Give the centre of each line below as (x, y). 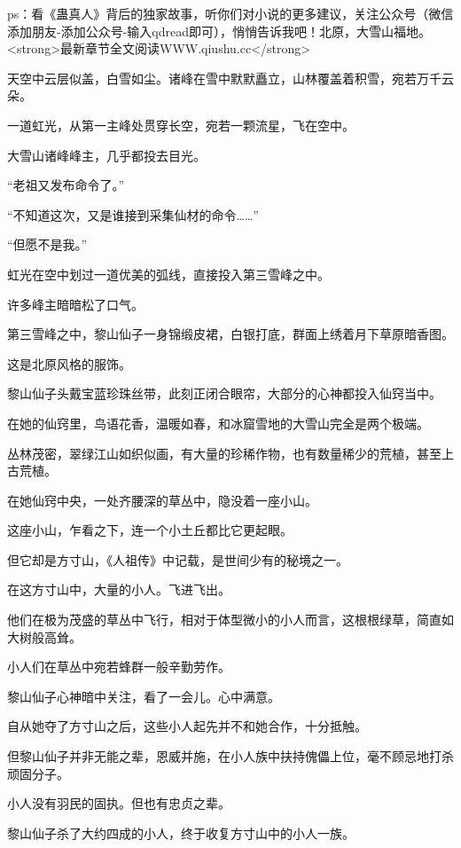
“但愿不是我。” (47, 244)
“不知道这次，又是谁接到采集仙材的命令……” (133, 214)
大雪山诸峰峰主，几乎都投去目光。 (106, 155)
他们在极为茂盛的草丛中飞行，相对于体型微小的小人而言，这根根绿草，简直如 (230, 620)
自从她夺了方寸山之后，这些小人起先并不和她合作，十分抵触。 (187, 726)
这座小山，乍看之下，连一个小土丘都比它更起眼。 (150, 530)
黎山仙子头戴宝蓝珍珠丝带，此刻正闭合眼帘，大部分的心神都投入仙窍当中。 (224, 393)
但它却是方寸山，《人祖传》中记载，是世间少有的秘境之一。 (178, 559)
